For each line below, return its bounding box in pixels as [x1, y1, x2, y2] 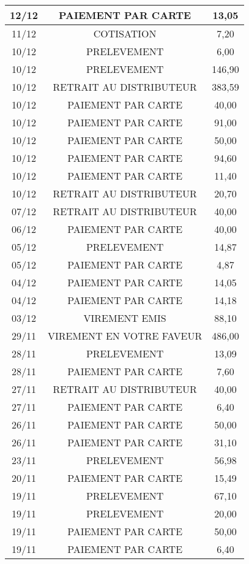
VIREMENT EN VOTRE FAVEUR [48, 329, 203, 343]
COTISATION [93, 26, 157, 40]
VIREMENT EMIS [83, 311, 166, 325]
